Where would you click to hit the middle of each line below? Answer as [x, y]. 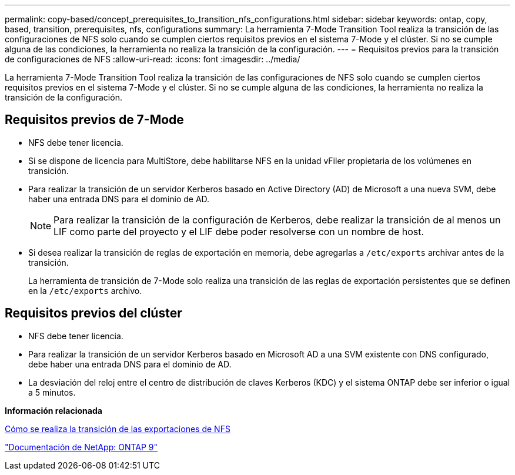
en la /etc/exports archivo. [85, 290]
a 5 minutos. [52, 392]
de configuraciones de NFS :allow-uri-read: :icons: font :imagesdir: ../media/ [153, 59]
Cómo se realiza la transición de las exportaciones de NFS [118, 429]
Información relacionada [53, 410]
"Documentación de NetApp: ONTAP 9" [81, 447]
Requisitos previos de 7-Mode [94, 120]
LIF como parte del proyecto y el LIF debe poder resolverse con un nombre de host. [239, 231]
